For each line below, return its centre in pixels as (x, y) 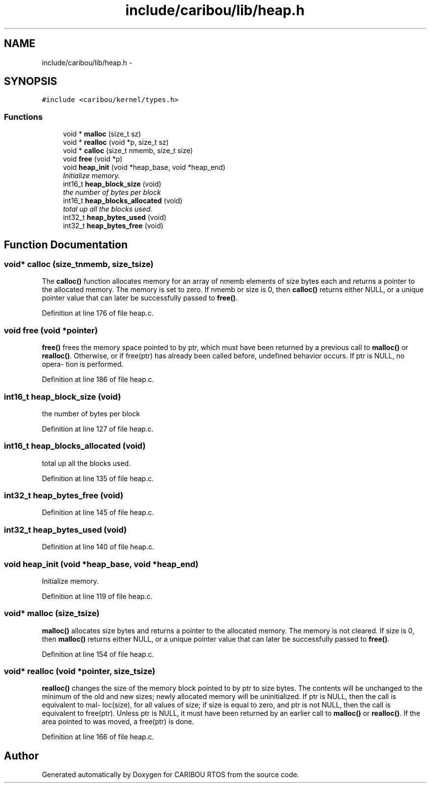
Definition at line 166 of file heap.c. (98, 737)
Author (21, 756)
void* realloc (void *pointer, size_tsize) (80, 671)
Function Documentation (66, 244)
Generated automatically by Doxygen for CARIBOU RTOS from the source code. (171, 775)
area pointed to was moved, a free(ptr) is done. (118, 722)
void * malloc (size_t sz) (102, 134)
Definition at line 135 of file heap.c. (98, 478)
